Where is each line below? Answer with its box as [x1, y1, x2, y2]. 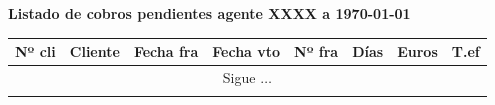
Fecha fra [133, 41, 199, 62]
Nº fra [294, 41, 339, 62]
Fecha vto [212, 41, 281, 62]
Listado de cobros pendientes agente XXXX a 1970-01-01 [8, 3, 411, 23]
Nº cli [15, 41, 56, 62]
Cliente [69, 41, 120, 62]
